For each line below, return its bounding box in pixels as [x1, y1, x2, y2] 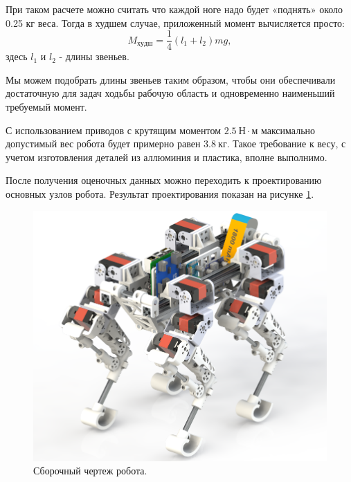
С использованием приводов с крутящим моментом [6, 122, 222, 137]
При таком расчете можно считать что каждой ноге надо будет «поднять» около [6, 2, 343, 16]
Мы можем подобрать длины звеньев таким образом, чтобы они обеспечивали [6, 72, 336, 86]
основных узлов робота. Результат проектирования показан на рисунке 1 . [6, 187, 314, 201]
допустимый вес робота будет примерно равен [6, 136, 201, 151]
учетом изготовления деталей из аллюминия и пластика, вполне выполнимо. [6, 149, 327, 164]
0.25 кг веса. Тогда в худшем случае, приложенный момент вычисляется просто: [6, 15, 345, 30]
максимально [260, 122, 316, 137]
